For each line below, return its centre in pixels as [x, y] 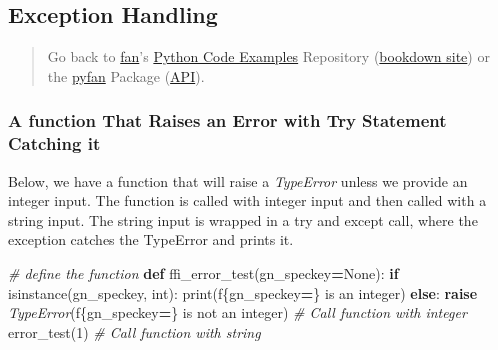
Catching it [54, 143]
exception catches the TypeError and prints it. [151, 239]
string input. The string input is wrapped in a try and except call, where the [243, 219]
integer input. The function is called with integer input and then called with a [247, 200]
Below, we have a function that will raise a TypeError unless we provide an [238, 180]
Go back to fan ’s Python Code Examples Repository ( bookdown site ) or [268, 56]
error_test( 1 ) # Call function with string [134, 331]
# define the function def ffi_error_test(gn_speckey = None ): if [203, 272]
